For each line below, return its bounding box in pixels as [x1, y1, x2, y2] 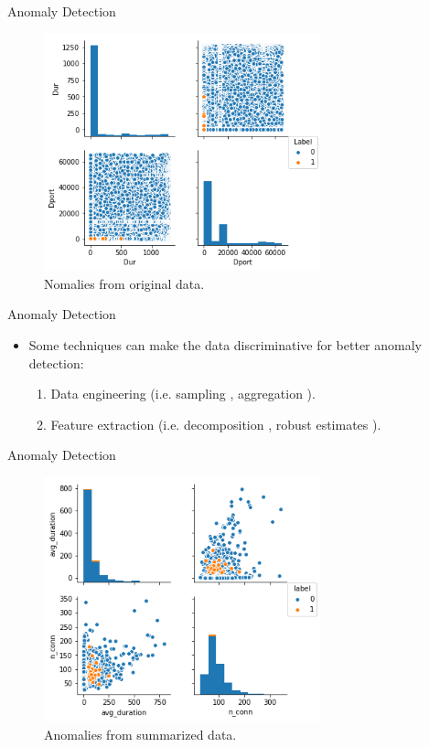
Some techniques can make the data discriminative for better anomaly [28, 335, 422, 354]
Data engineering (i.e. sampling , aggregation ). [50, 384, 316, 403]
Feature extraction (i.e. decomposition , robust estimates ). [50, 414, 381, 433]
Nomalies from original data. [44, 273, 205, 293]
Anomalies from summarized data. [44, 724, 237, 743]
